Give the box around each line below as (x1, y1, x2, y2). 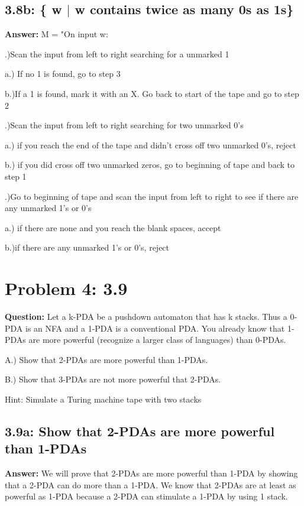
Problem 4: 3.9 (5, 276, 128, 300)
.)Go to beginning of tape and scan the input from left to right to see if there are (5, 190, 299, 202)
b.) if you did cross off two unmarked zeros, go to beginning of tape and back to (5, 158, 295, 171)
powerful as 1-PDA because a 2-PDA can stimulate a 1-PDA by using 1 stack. (5, 490, 288, 502)
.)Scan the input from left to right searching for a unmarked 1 (5, 47, 229, 60)
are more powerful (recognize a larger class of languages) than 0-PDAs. (28, 333, 286, 346)
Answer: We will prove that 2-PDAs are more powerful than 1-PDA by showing (5, 467, 298, 479)
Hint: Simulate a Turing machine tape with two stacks (5, 393, 202, 406)
